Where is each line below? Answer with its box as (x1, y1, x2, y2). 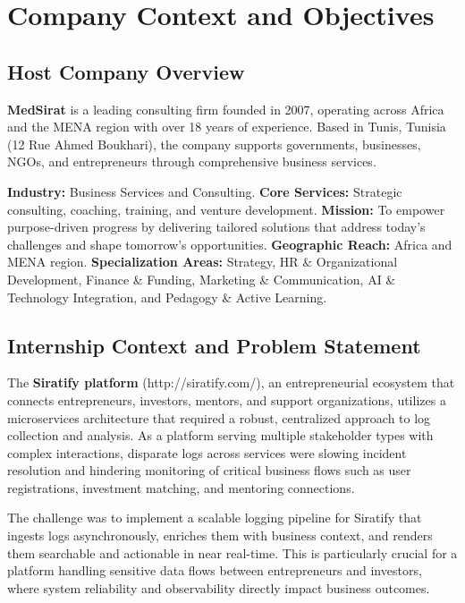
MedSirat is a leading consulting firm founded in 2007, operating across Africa (7, 99, 444, 118)
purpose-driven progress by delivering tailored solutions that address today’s (7, 217, 426, 236)
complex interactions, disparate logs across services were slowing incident (7, 443, 407, 462)
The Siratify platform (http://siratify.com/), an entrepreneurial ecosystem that (7, 373, 455, 392)
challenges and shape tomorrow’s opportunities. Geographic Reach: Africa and (7, 234, 452, 253)
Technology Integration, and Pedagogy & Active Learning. (7, 287, 327, 306)
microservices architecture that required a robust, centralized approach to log (7, 408, 431, 427)
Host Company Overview (7, 57, 245, 85)
